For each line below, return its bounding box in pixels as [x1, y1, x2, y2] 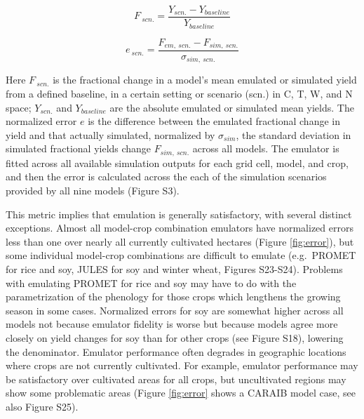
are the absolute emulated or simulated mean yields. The [109, 100, 354, 114]
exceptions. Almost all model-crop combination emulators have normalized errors [6, 220, 353, 235]
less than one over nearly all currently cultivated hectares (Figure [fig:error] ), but [6, 234, 354, 248]
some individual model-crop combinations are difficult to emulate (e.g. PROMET [6, 248, 356, 262]
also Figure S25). [6, 399, 79, 413]
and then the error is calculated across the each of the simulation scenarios [6, 169, 327, 184]
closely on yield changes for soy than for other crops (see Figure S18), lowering [6, 331, 344, 345]
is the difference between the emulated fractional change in [88, 114, 340, 128]
